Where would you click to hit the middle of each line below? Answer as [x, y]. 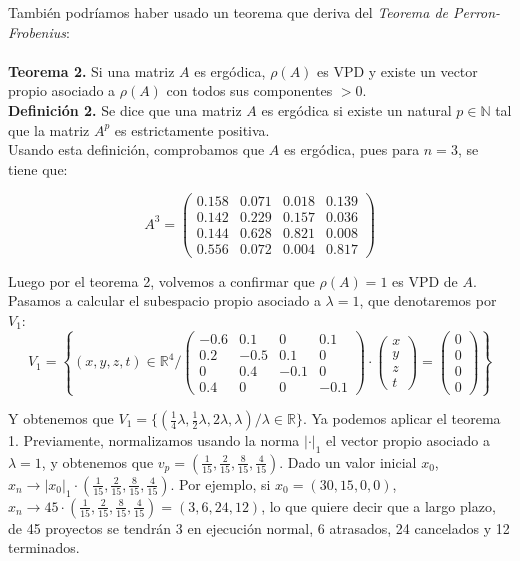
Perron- [477, 12]
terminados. [44, 547]
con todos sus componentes [249, 90]
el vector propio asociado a [408, 440]
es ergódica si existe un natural [356, 109]
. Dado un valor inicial [348, 461]
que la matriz [49, 129]
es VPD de [425, 280]
